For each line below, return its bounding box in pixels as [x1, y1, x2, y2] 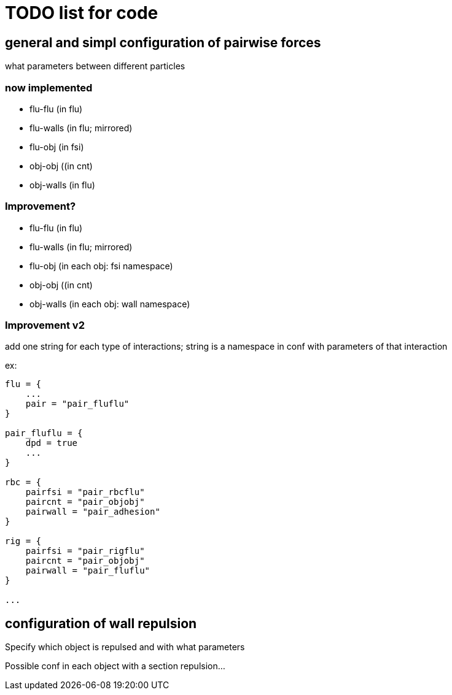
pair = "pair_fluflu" [25, 399, 130, 409]
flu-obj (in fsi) [29, 141, 84, 152]
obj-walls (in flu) [29, 179, 95, 190]
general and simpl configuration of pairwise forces [5, 34, 321, 50]
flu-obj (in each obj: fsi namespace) [29, 260, 173, 271]
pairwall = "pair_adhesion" [25, 507, 160, 517]
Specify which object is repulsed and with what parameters [5, 642, 245, 653]
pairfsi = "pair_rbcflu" [25, 487, 145, 497]
